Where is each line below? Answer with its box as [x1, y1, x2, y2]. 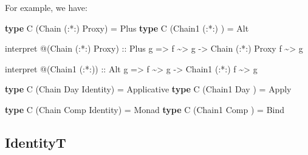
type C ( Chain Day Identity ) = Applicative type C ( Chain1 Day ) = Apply [5, 83, 292, 95]
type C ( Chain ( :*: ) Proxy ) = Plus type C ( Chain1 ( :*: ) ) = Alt [5, 21, 249, 34]
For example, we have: [5, 1, 87, 13]
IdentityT [5, 133, 66, 151]
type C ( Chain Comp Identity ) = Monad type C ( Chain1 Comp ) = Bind [5, 103, 284, 115]
